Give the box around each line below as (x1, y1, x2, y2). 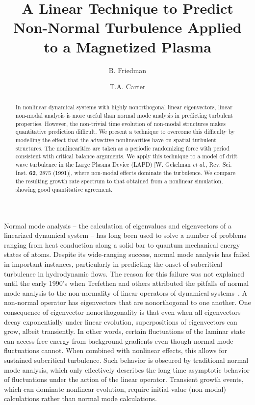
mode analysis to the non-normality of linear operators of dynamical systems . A (4, 287, 248, 298)
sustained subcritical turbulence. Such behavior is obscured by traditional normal (4, 355, 249, 365)
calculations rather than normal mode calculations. (4, 393, 157, 404)
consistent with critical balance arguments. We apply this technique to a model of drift (15, 152, 238, 160)
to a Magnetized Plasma (44, 36, 211, 56)
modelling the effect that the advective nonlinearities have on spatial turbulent (15, 136, 216, 144)
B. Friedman (108, 65, 147, 75)
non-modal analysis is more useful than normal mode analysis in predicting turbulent (15, 111, 233, 120)
